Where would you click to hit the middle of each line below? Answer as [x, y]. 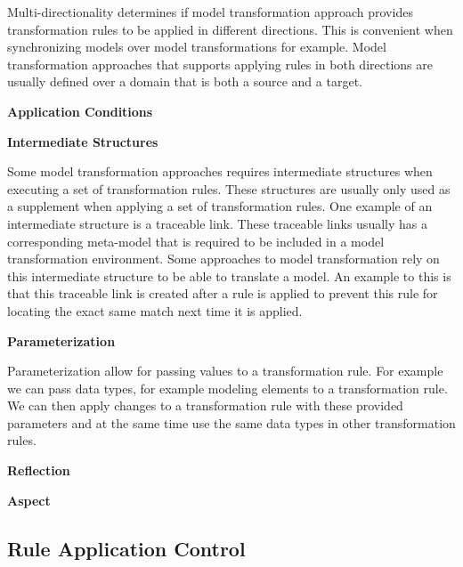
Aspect [29, 500]
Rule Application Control [126, 548]
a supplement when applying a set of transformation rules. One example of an [220, 206]
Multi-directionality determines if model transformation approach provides [210, 12]
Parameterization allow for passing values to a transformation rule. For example [225, 371]
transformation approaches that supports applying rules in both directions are [220, 64]
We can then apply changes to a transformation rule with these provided [205, 405]
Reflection [39, 470]
